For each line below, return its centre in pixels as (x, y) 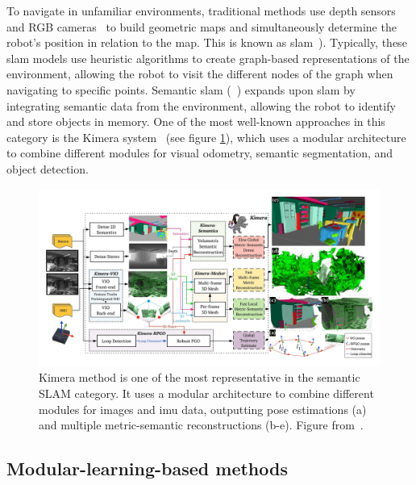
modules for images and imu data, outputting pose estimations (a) (203, 409)
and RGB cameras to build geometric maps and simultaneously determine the (202, 26)
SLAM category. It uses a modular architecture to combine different (206, 393)
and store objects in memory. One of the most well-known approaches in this (196, 121)
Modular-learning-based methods (147, 468)
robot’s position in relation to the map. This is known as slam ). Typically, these (207, 42)
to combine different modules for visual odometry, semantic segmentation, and (200, 153)
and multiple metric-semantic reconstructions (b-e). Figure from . (201, 425)
